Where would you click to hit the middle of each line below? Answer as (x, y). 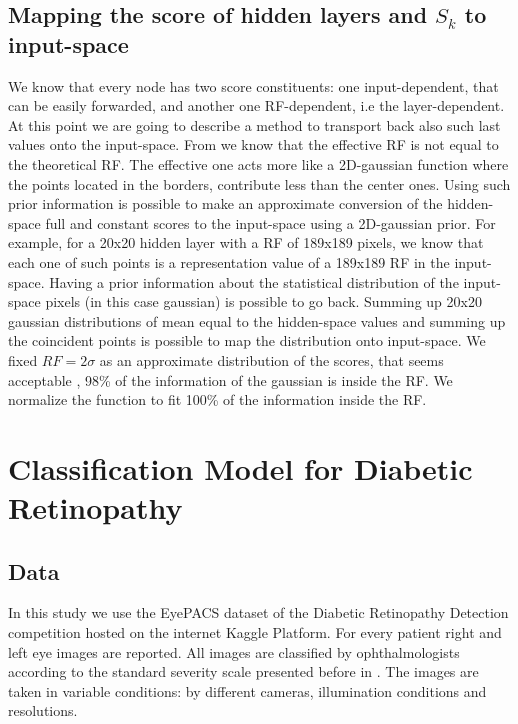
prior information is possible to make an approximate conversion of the (225, 203)
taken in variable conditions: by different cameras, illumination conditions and (247, 690)
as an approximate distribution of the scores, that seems (271, 359)
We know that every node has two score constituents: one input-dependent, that (253, 85)
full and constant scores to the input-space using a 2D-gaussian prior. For (270, 222)
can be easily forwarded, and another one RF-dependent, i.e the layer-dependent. (256, 105)
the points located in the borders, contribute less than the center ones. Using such (259, 183)
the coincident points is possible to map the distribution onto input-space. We (247, 340)
